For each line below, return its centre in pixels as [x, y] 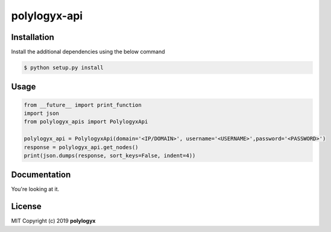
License [26, 206]
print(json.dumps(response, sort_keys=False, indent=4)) [110, 155]
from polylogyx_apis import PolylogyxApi [86, 122]
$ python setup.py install [64, 68]
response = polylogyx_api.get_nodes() [81, 147]
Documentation [41, 175]
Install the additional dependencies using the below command [88, 52]
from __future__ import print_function [83, 105]
